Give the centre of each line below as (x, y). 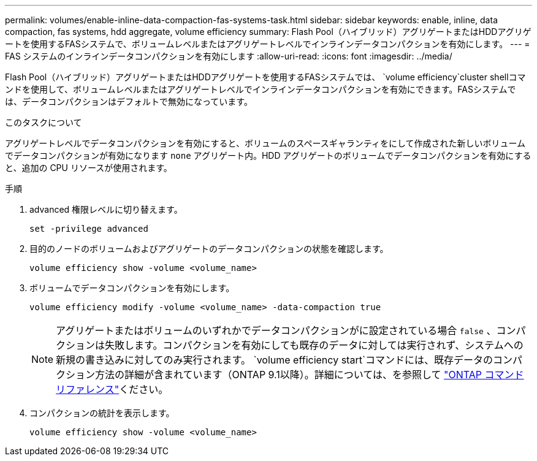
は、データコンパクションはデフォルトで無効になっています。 (129, 101)
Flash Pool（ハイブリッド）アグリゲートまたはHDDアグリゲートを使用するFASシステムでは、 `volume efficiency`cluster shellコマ (265, 77)
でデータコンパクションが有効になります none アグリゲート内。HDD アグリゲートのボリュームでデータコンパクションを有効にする (268, 155)
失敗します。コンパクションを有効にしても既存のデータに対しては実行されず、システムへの (314, 345)
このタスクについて (44, 122)
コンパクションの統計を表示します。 (102, 413)
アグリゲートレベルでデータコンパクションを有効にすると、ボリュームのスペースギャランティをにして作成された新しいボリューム (265, 143)
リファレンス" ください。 (112, 389)
